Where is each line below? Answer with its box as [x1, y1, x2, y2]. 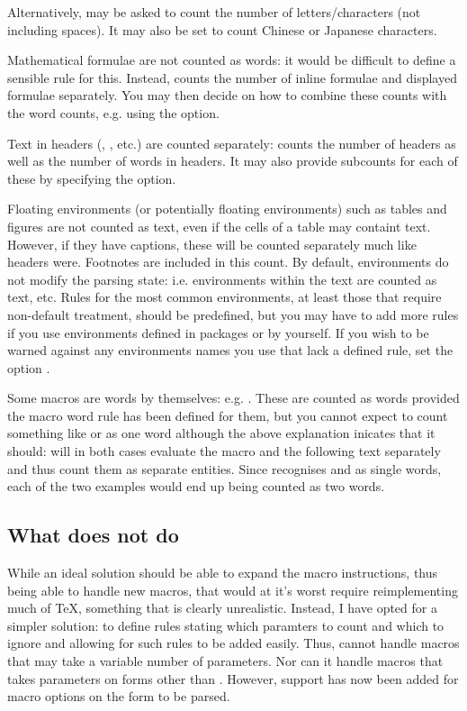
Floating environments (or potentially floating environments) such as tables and [7, 199, 447, 218]
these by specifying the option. [7, 169, 176, 187]
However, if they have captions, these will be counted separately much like [7, 234, 417, 253]
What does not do [7, 521, 179, 549]
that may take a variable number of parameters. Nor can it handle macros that [7, 652, 444, 670]
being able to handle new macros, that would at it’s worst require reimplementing [7, 580, 458, 599]
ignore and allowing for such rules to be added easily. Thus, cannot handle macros [7, 634, 460, 652]
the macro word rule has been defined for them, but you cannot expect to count [7, 406, 448, 424]
